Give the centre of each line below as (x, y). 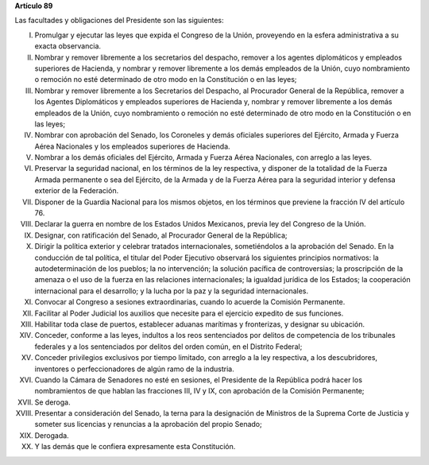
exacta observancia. (68, 46)
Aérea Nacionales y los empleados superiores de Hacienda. (132, 146)
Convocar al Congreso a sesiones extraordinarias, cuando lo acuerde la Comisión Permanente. (190, 302)
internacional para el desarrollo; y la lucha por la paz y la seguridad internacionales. (172, 291)
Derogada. (52, 435)
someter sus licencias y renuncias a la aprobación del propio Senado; (148, 424)
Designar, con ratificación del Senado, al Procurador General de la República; (161, 235)
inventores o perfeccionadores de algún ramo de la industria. (134, 369)
